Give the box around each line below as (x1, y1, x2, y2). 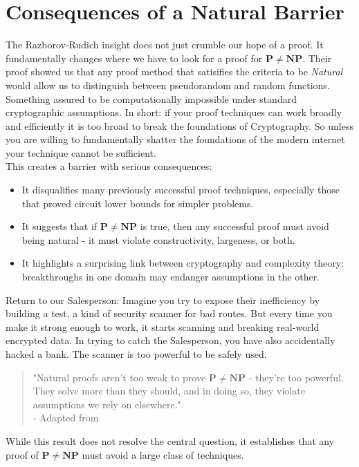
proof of (6, 447, 39, 461)
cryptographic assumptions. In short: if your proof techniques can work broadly (6, 105, 342, 120)
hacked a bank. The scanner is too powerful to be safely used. (6, 347, 267, 361)
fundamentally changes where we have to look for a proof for (6, 50, 263, 65)
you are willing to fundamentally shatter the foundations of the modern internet (6, 132, 345, 146)
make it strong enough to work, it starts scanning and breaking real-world (6, 319, 320, 334)
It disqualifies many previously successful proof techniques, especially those (21, 182, 340, 197)
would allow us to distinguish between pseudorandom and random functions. (6, 77, 330, 92)
